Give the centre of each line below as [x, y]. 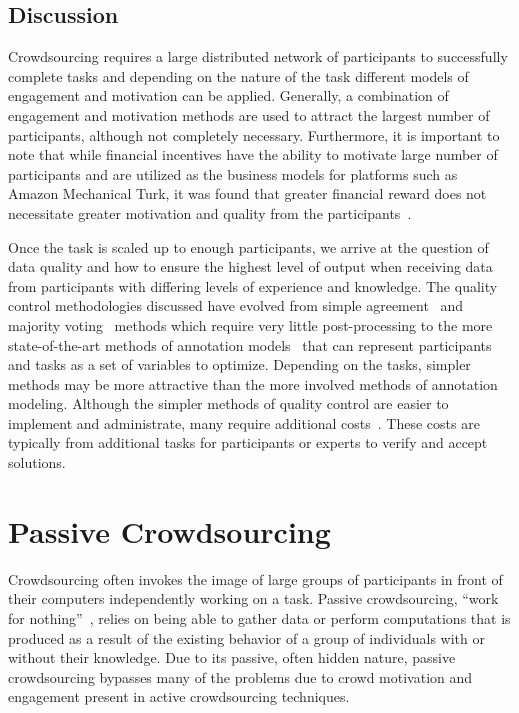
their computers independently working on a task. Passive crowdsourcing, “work [253, 598]
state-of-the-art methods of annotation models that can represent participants [250, 344]
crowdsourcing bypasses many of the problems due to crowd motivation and [240, 676]
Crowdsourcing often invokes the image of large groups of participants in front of [255, 578]
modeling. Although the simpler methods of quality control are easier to [228, 403]
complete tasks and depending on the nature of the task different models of [238, 75]
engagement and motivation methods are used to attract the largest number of [249, 114]
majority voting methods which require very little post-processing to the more [250, 324]
